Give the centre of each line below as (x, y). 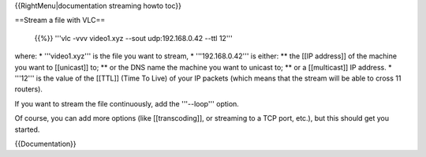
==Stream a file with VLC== (60, 21)
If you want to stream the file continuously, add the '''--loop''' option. (127, 103)
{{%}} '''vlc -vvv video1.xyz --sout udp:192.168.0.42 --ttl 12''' (133, 38)
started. (27, 129)
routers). (29, 89)
